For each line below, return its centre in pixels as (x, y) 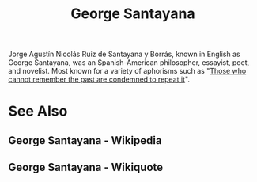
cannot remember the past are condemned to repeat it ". (99, 79)
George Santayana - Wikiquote (86, 167)
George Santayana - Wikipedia (85, 140)
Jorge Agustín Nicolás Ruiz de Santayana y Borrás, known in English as (124, 54)
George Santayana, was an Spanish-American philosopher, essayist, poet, (129, 63)
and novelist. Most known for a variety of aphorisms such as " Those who (127, 71)
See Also (38, 111)
